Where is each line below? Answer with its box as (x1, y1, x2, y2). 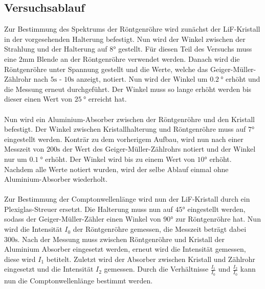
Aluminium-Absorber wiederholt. (4, 174, 108, 184)
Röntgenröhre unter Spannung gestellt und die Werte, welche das (4, 63, 208, 74)
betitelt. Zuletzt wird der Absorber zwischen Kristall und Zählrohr (46, 253, 255, 264)
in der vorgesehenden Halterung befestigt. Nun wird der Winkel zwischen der (4, 33, 246, 44)
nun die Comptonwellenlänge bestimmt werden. (4, 275, 153, 285)
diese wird (4, 253, 36, 264)
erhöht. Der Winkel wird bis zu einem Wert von (45, 153, 195, 164)
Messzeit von (4, 143, 45, 154)
